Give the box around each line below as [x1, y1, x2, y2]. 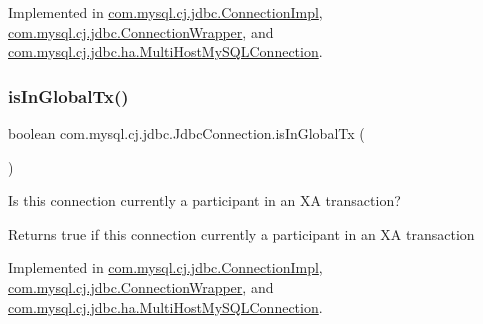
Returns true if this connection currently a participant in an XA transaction [8, 223, 475, 244]
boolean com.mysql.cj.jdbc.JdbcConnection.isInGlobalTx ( [8, 123, 365, 143]
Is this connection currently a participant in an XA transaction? [8, 190, 401, 211]
